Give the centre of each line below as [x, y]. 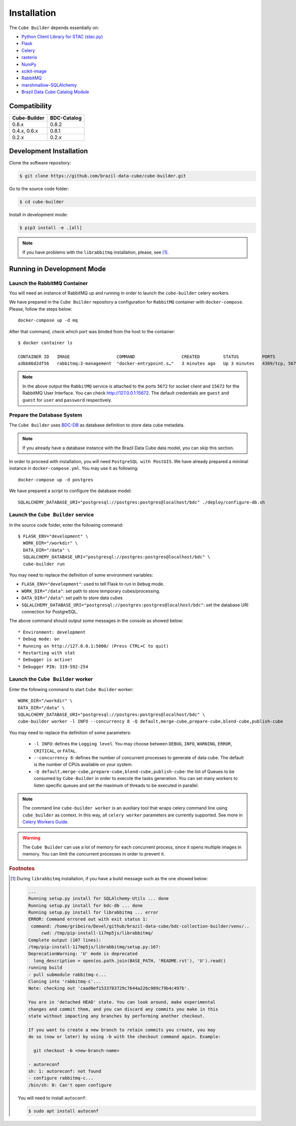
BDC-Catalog [66, 117]
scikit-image [34, 71]
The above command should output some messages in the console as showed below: [96, 621]
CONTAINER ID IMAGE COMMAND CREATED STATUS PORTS [147, 356]
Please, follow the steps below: [41, 309]
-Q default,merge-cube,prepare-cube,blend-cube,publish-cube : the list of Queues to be [134, 771]
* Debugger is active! [45, 660]
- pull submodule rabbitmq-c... [67, 974]
